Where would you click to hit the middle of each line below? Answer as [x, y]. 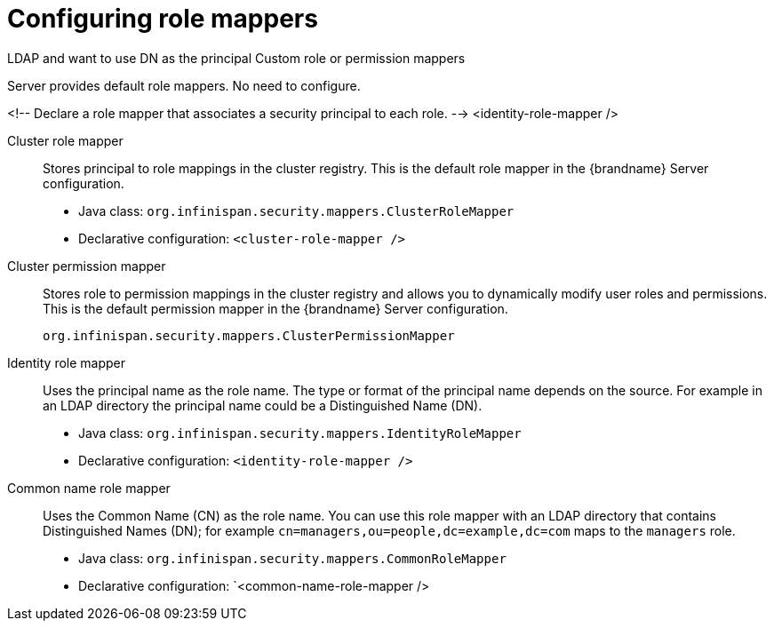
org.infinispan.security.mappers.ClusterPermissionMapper [249, 335]
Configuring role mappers [163, 19]
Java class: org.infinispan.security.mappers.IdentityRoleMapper [300, 433]
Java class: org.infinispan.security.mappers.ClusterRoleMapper [296, 211]
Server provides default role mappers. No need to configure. [184, 85]
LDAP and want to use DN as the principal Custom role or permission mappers [236, 58]
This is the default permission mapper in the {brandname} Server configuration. [275, 308]
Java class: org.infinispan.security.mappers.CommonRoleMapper [292, 558]
